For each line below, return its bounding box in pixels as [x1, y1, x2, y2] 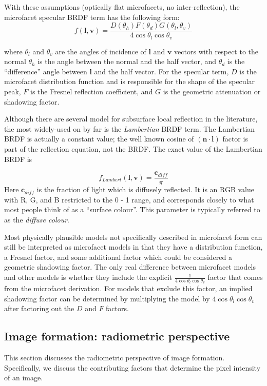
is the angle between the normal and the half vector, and [37, 56, 216, 67]
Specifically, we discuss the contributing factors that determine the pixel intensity [4, 362, 261, 373]
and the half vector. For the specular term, [94, 66, 229, 76]
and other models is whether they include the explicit [4, 272, 173, 282]
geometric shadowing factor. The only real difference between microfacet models [4, 261, 256, 272]
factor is [222, 133, 248, 144]
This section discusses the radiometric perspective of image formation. [4, 352, 225, 363]
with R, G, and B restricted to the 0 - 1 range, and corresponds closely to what [4, 194, 254, 205]
